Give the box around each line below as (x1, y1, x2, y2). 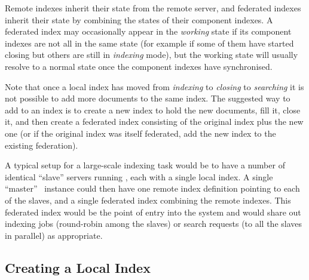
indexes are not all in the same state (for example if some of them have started (5, 36, 294, 49)
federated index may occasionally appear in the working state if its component (5, 25, 292, 38)
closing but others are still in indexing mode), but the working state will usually (5, 48, 298, 61)
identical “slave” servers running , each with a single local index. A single (5, 170, 273, 183)
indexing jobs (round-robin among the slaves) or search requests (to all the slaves (5, 217, 302, 230)
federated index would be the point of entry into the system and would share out (5, 205, 301, 218)
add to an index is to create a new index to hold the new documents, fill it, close (5, 103, 301, 116)
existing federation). (5, 139, 78, 151)
